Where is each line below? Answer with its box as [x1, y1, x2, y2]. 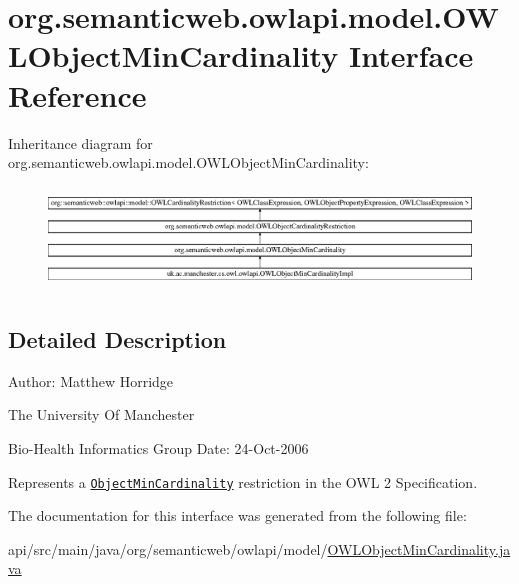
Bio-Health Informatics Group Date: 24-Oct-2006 [8, 437, 309, 458]
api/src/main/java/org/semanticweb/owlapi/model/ [8, 538, 328, 559]
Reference [8, 74, 147, 115]
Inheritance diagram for [8, 132, 153, 153]
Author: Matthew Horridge [8, 370, 174, 391]
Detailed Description [8, 323, 227, 354]
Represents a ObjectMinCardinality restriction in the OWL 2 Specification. [8, 471, 478, 492]
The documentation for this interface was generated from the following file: [8, 505, 467, 526]
